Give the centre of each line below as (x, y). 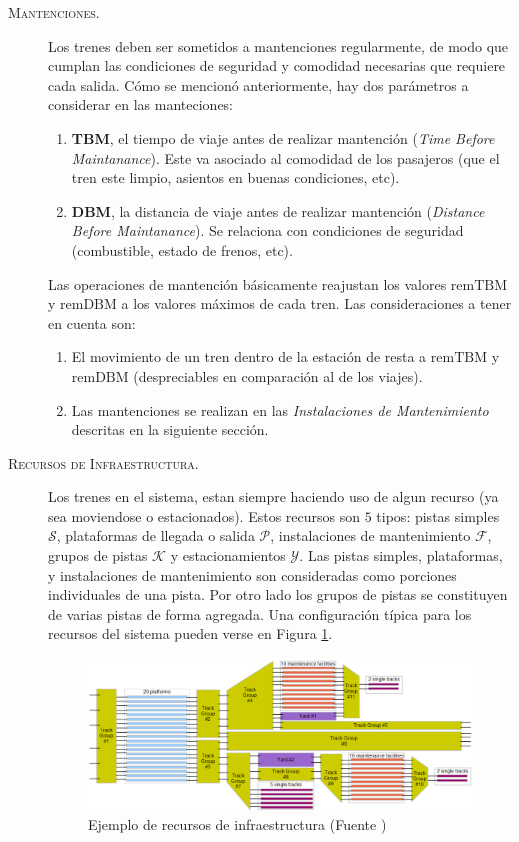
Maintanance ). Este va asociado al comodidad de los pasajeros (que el (285, 157)
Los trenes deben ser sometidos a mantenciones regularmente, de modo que (278, 45)
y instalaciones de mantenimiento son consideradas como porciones (252, 574)
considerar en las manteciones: (141, 104)
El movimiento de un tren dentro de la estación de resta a (249, 356)
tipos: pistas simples (438, 515)
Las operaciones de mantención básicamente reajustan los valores (247, 283)
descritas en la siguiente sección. (170, 429)
